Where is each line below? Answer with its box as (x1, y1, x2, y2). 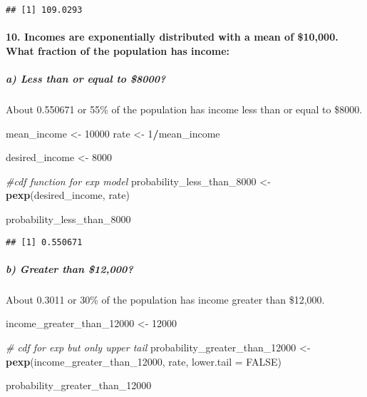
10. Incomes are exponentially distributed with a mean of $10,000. (6, 29, 338, 44)
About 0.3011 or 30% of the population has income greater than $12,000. (6, 292, 325, 306)
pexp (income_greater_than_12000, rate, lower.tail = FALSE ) (6, 354, 281, 368)
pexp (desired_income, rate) (6, 187, 130, 202)
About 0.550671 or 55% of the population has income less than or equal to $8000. (6, 102, 363, 116)
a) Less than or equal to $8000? (6, 71, 166, 86)
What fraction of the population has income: (6, 43, 229, 58)
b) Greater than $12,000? (6, 261, 133, 276)
